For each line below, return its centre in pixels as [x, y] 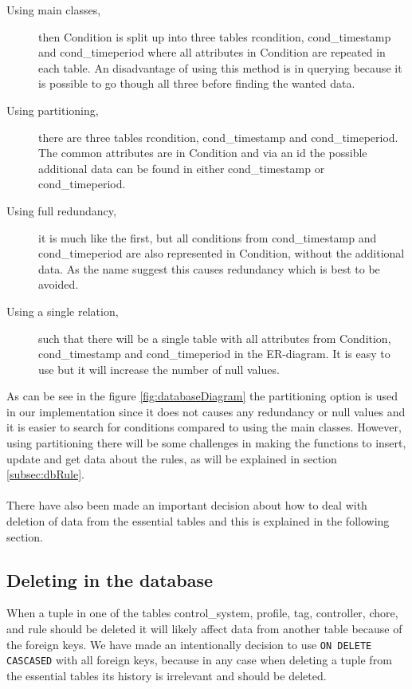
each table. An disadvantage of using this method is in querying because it [220, 67]
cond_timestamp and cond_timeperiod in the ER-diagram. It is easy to [214, 354]
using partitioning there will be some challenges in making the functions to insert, [206, 443]
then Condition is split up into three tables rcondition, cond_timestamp [215, 36]
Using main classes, [54, 10]
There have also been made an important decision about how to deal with [187, 505]
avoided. [59, 284]
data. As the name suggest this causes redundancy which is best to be [209, 268]
